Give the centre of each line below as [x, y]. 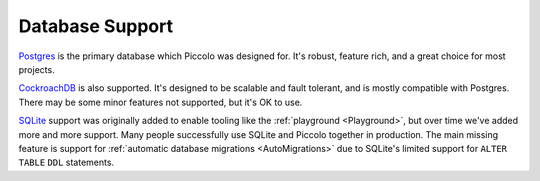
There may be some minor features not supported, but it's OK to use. [160, 102]
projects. [36, 69]
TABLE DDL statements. [66, 162]
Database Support [96, 26]
